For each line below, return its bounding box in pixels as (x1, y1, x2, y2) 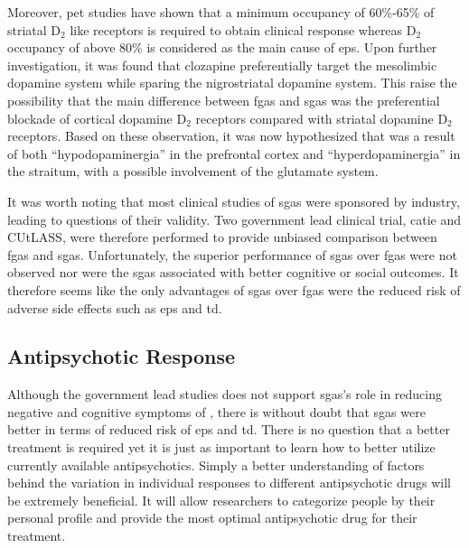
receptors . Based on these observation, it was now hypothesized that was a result (7, 126, 455, 145)
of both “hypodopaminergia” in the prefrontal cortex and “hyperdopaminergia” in (7, 144, 461, 163)
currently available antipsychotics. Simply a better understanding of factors (7, 455, 425, 474)
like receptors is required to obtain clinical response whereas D (70, 20, 417, 39)
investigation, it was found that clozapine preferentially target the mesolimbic (7, 55, 437, 74)
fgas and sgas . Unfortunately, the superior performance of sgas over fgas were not (7, 245, 457, 264)
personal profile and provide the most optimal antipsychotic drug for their (7, 508, 417, 527)
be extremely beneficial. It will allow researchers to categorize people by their (7, 490, 436, 509)
